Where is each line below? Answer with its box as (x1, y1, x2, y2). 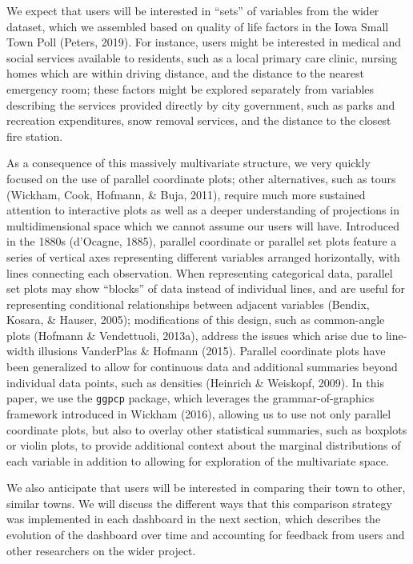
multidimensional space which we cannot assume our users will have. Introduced (6, 217, 399, 234)
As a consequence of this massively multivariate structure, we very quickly (6, 154, 371, 171)
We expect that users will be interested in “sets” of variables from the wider (6, 2, 379, 18)
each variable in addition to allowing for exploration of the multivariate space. (6, 452, 389, 469)
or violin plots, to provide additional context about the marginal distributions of (6, 437, 401, 454)
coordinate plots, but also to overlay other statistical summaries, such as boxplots (6, 421, 407, 438)
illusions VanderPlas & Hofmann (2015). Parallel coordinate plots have (38, 342, 386, 359)
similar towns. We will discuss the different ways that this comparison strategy (6, 494, 392, 511)
